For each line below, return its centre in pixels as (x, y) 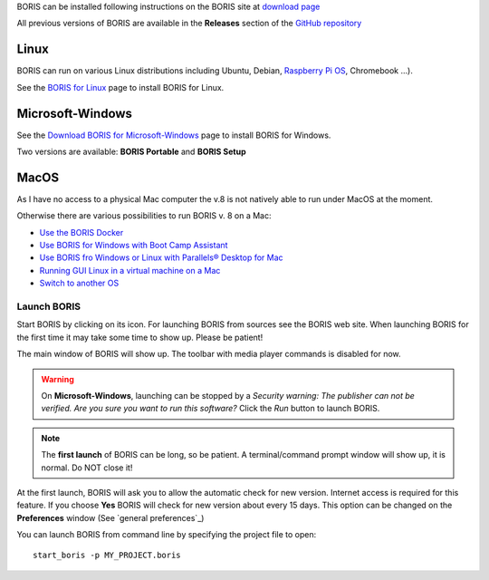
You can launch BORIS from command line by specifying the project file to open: (167, 535)
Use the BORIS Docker (81, 232)
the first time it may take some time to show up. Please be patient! (140, 337)
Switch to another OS (79, 283)
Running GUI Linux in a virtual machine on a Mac (130, 270)
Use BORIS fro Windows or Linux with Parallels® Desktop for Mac (162, 257)
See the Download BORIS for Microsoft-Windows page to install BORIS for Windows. (174, 135)
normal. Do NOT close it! (87, 468)
